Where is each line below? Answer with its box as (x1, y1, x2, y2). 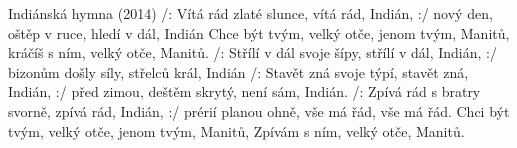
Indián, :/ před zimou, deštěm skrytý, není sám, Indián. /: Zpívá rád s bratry (8, 81, 481, 102)
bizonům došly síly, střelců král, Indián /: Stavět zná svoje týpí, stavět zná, (8, 61, 469, 82)
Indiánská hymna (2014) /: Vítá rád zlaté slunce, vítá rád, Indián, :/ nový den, (8, 3, 493, 23)
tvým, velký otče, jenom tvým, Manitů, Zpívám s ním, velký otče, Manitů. (8, 120, 465, 141)
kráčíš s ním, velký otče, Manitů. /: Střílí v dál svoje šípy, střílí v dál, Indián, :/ (8, 42, 497, 63)
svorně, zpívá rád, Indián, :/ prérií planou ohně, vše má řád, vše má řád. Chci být (8, 100, 510, 121)
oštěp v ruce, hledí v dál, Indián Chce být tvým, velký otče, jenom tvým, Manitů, (8, 22, 510, 43)
